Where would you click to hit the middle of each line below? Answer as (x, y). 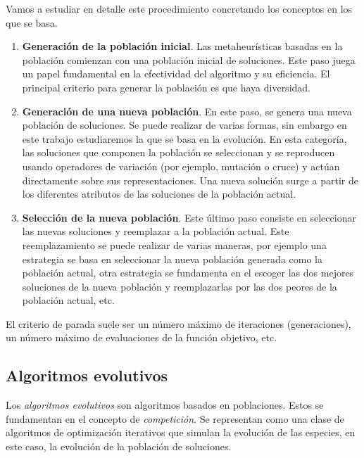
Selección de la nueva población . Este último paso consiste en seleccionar (189, 217)
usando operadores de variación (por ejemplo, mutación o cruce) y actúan (181, 166)
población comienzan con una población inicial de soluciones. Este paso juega (189, 59)
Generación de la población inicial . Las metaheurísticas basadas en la (182, 46)
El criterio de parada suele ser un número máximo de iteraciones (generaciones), (178, 323)
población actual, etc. (68, 300)
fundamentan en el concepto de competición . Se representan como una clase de (175, 418)
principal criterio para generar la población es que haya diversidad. (166, 87)
